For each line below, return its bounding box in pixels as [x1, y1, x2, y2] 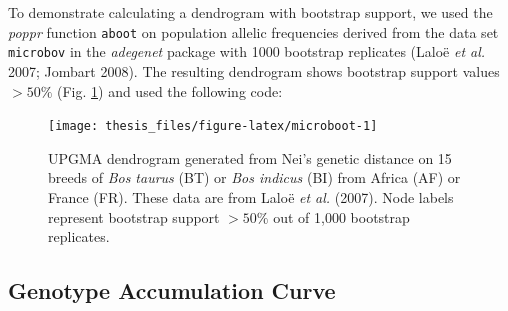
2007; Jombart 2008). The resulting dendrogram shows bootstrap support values [8, 60, 500, 81]
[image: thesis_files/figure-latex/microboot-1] [48, 119, 378, 134]
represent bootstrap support [48, 206, 220, 227]
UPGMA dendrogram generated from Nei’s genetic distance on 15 [48, 147, 452, 168]
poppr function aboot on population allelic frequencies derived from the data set [8, 21, 499, 42]
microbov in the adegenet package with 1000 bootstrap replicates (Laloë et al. [8, 41, 486, 62]
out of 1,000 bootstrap [273, 206, 410, 227]
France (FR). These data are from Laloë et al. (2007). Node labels [48, 186, 454, 207]
